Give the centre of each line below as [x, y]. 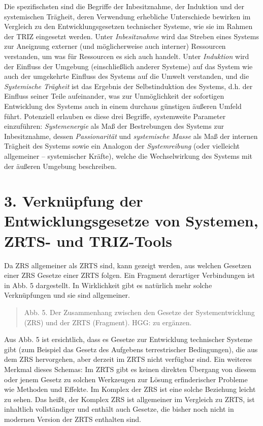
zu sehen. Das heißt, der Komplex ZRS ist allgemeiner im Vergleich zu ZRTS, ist [129, 399]
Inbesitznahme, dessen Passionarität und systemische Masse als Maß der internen [131, 136]
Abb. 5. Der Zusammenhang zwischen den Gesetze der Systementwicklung [139, 312]
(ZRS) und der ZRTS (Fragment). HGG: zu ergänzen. [108, 322]
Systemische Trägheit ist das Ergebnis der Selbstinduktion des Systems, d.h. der [128, 86]
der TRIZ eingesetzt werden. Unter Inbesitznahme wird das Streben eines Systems [131, 36]
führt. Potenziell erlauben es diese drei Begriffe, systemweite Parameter [115, 116]
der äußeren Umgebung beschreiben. [60, 166]
